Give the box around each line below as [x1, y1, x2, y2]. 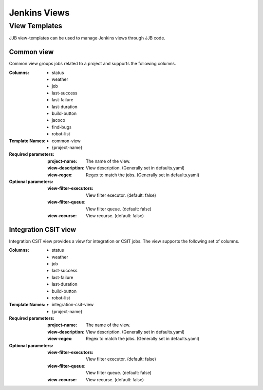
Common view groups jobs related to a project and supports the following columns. [9, 61, 176, 67]
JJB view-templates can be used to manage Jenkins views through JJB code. [9, 35, 166, 41]
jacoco [52, 117, 66, 123]
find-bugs [52, 124, 72, 130]
